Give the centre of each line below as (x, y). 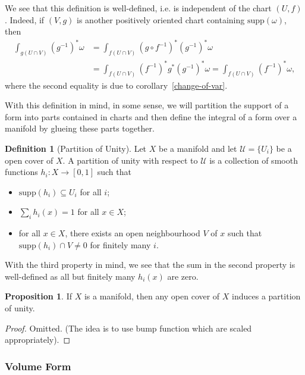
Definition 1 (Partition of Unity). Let (76, 148)
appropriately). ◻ (38, 340)
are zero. (183, 276)
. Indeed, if (25, 19)
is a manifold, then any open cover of (152, 296)
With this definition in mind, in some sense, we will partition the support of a (147, 105)
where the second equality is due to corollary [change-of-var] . (116, 85)
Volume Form (38, 366)
